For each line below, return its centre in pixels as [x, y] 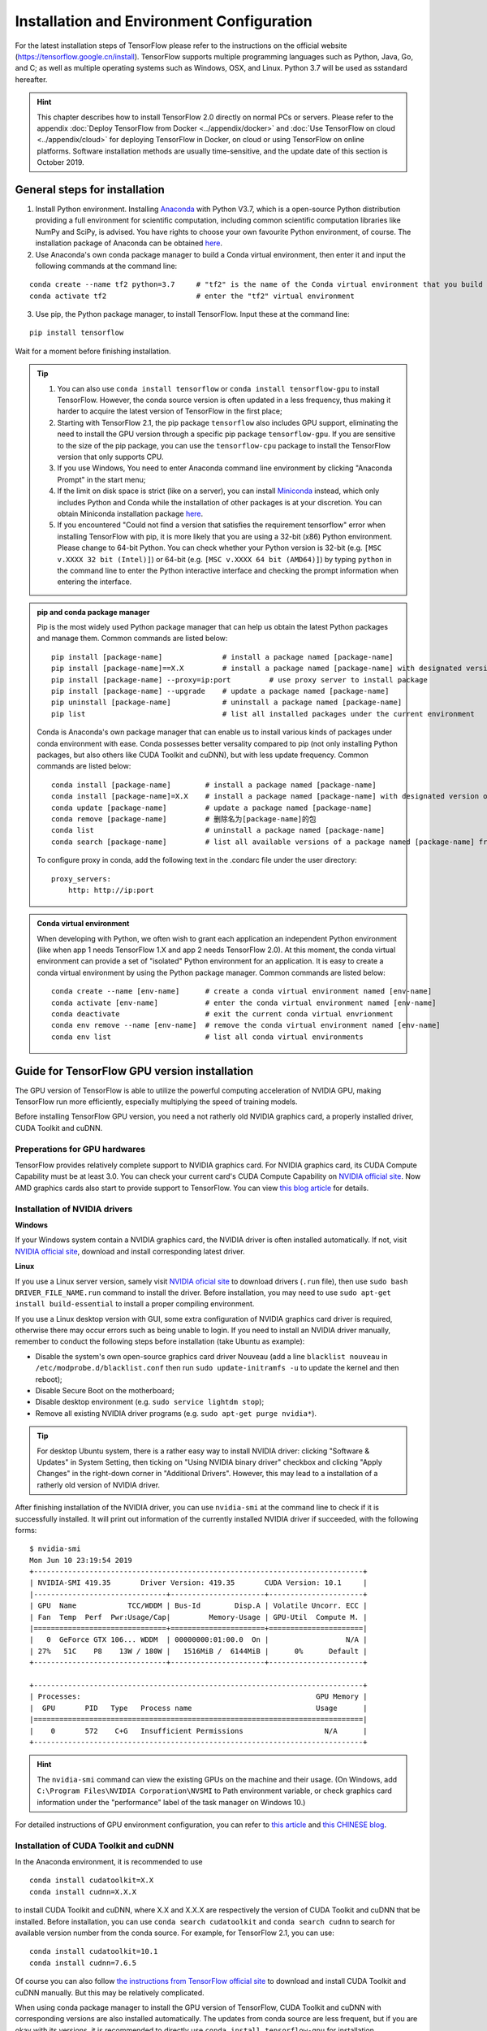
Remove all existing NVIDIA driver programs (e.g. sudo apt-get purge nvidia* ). [176, 1413]
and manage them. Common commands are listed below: [132, 639]
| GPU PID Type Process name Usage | [198, 1708]
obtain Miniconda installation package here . [130, 513]
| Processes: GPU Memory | [198, 1697]
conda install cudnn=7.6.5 [83, 1963]
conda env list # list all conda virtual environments [208, 1037]
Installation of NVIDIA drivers [74, 1209]
